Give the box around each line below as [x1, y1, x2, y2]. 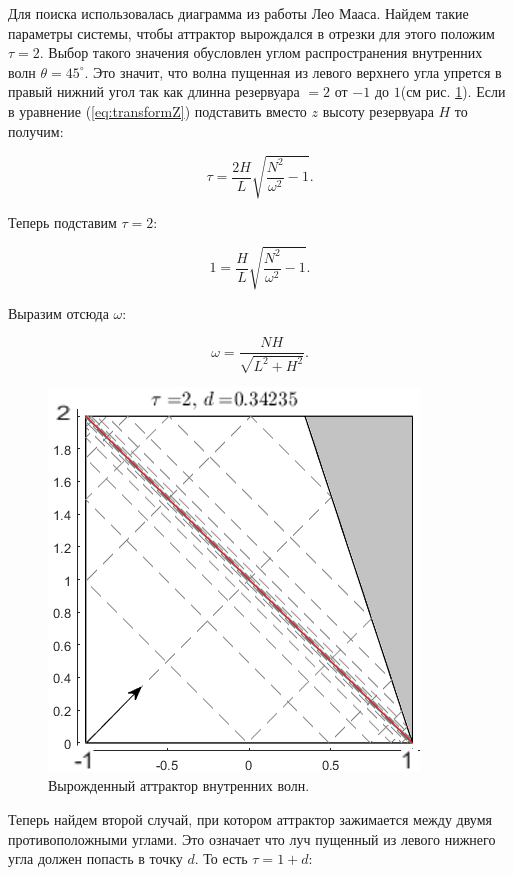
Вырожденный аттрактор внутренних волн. [48, 775, 310, 796]
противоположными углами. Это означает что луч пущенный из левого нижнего [8, 828, 496, 849]
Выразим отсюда [8, 302, 109, 323]
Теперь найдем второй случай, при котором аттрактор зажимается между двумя [8, 809, 492, 830]
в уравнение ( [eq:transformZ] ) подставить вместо [8, 100, 307, 121]
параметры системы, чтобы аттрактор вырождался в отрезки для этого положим [8, 22, 495, 43]
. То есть [194, 848, 248, 869]
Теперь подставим [8, 211, 117, 232]
